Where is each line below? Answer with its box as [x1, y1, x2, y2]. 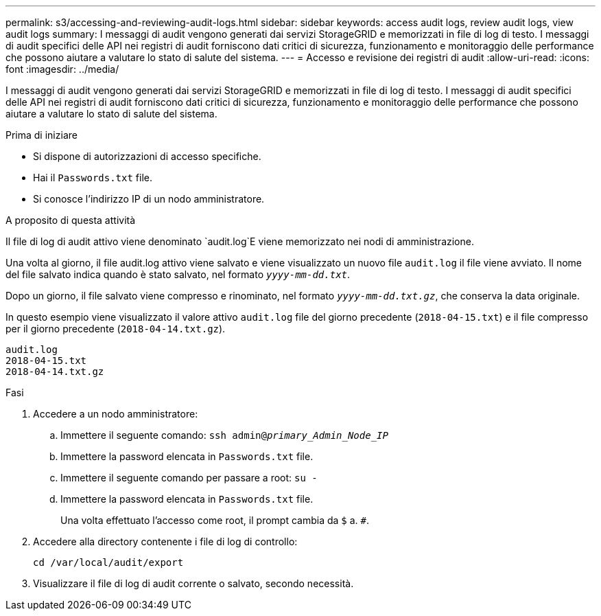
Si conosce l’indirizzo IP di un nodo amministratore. [33, 193, 265, 205]
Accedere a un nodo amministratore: [33, 408, 198, 420]
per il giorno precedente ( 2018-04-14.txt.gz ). [5, 323, 226, 334]
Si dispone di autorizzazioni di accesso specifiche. [33, 150, 261, 162]
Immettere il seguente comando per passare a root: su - [60, 472, 318, 483]
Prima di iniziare [5, 129, 78, 141]
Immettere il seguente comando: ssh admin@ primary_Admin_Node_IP [60, 429, 388, 441]
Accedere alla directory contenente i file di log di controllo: [33, 536, 298, 547]
